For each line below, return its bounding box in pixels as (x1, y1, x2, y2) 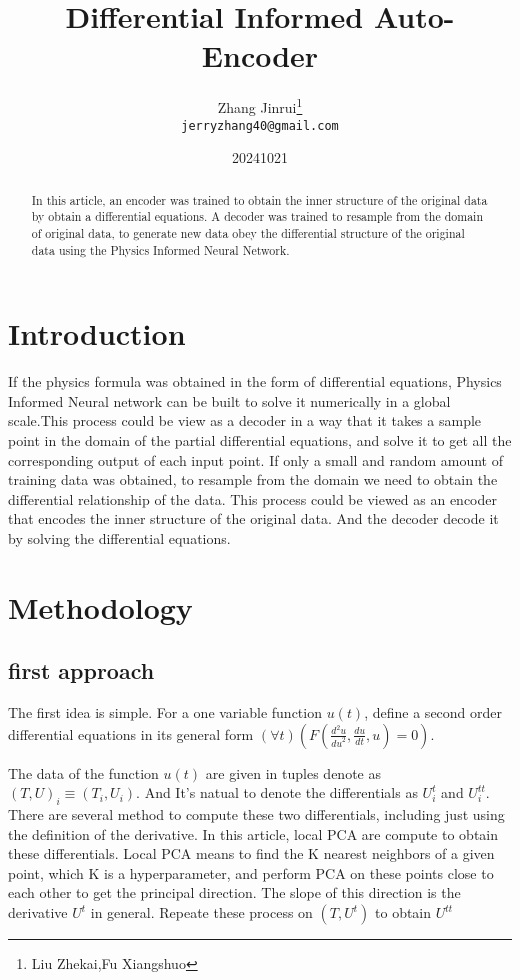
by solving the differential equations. (8, 527, 231, 548)
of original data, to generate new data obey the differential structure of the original (31, 224, 465, 241)
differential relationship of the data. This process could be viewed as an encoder (8, 488, 497, 509)
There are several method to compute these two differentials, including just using (8, 804, 505, 825)
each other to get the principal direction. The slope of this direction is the (8, 882, 461, 903)
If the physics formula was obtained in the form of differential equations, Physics (8, 371, 502, 392)
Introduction (8, 313, 186, 354)
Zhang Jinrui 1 (217, 94, 303, 117)
